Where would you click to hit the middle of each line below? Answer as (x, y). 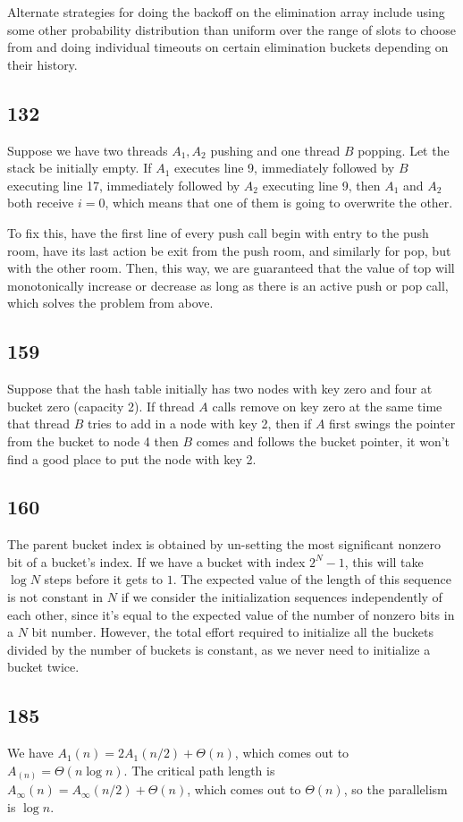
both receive (41, 203)
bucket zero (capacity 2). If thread (101, 406)
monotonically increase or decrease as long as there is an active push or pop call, (228, 285)
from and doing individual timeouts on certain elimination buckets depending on (228, 47)
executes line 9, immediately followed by (284, 168)
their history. (42, 64)
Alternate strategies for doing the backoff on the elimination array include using (226, 12)
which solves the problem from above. (110, 303)
